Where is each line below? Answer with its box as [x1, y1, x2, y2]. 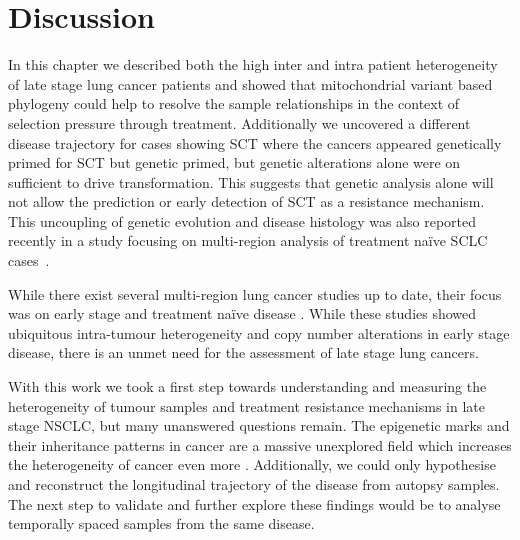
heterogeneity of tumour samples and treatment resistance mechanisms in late [8, 395, 485, 416]
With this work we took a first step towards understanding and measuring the [8, 376, 487, 397]
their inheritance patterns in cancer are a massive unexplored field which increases [8, 434, 512, 455]
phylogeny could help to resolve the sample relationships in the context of [8, 93, 460, 114]
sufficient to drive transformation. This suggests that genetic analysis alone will [8, 171, 494, 192]
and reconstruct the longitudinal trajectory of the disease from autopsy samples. [8, 474, 500, 494]
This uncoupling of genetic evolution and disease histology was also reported [8, 210, 476, 231]
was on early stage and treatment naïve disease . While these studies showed [8, 303, 477, 324]
